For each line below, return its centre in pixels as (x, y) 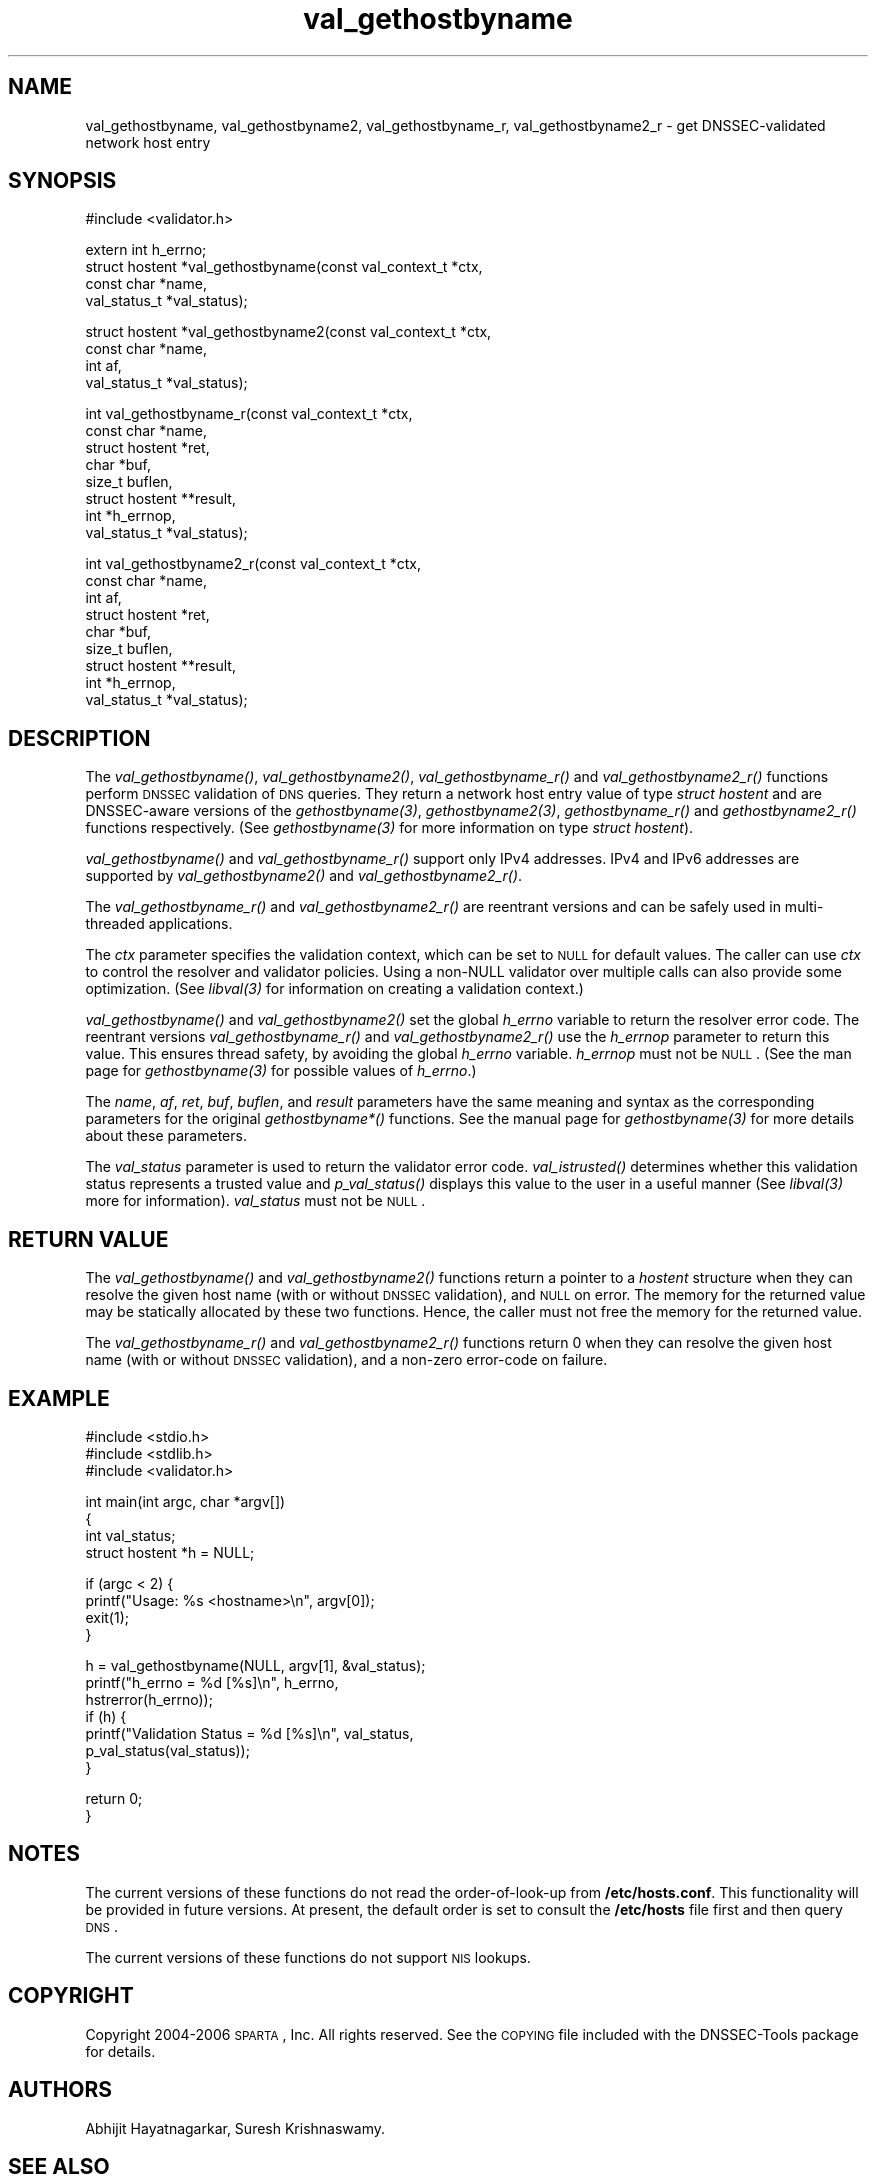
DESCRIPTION (79, 738)
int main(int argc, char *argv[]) (185, 1501)
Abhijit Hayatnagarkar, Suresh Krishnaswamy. (235, 2128)
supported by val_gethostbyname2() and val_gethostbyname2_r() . (304, 876)
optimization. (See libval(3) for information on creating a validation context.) (334, 989)
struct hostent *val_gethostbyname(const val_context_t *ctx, (284, 267)
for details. (120, 2051)
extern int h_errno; (146, 250)
